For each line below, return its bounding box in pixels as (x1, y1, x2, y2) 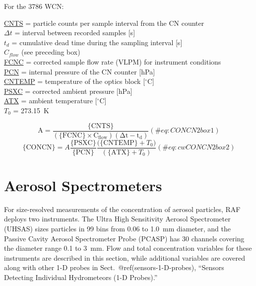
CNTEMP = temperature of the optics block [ (4, 76, 145, 86)
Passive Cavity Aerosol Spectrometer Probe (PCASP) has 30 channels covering (4, 233, 245, 243)
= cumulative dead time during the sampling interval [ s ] (11, 37, 183, 47)
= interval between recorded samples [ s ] (14, 27, 135, 38)
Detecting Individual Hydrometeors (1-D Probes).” (4, 272, 158, 282)
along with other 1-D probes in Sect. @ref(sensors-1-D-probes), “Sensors (4, 262, 224, 273)
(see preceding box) (21, 47, 80, 57)
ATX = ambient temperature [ (4, 95, 97, 106)
